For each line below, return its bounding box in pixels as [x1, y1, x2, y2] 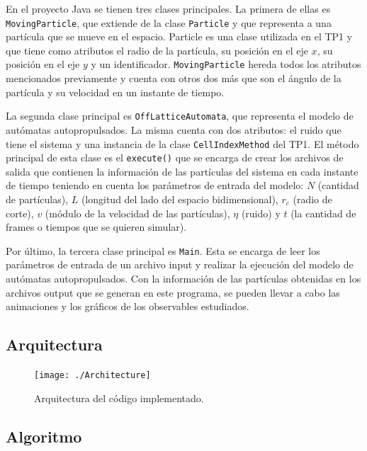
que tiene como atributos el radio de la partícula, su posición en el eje [6, 42, 308, 57]
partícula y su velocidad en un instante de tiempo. [6, 84, 225, 99]
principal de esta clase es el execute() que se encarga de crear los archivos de [6, 150, 344, 165]
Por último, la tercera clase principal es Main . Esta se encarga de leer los [6, 243, 320, 258]
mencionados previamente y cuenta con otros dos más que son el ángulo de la [6, 71, 341, 86]
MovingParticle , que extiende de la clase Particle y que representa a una [6, 15, 332, 30]
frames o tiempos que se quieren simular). [6, 219, 187, 234]
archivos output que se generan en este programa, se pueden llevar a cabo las [6, 285, 340, 299]
